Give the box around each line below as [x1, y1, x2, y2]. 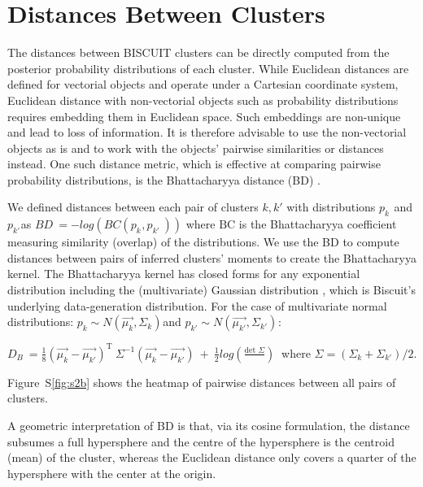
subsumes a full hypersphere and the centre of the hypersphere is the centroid [7, 433, 395, 450]
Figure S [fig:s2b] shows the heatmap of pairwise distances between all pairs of [7, 373, 396, 390]
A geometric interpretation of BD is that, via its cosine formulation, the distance [7, 416, 410, 433]
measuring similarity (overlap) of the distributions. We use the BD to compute [7, 233, 399, 250]
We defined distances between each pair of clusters [7, 198, 259, 215]
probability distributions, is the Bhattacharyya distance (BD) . [7, 171, 321, 188]
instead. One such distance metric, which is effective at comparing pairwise [7, 155, 381, 172]
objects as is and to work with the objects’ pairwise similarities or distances [7, 139, 384, 156]
